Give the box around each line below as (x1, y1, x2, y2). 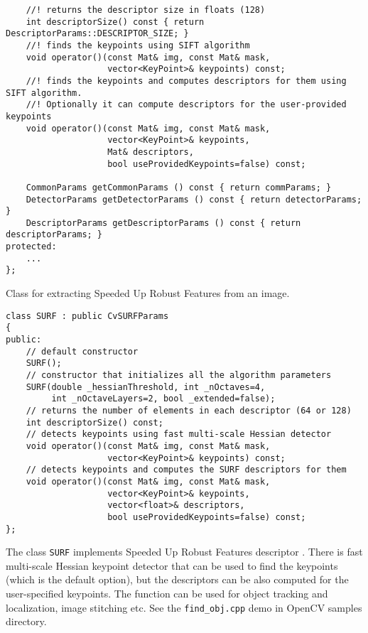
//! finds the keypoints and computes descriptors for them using (26, 75, 347, 86)
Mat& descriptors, (107, 146, 194, 157)
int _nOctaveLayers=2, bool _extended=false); (51, 394, 276, 404)
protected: (6, 242, 57, 252)
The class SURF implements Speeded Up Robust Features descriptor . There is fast (6, 544, 363, 559)
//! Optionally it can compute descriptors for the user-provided (26, 99, 347, 110)
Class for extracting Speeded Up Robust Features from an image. (6, 286, 290, 301)
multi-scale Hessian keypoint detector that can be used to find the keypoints (6, 558, 338, 573)
